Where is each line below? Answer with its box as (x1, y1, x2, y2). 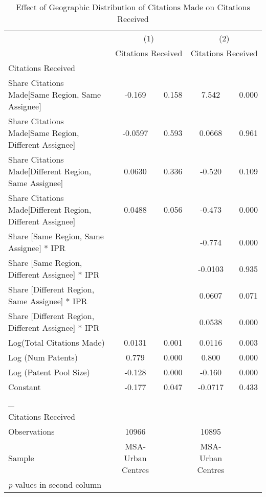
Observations (8, 425, 55, 437)
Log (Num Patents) (8, 351, 78, 363)
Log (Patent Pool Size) (8, 366, 90, 378)
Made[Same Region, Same (8, 88, 101, 100)
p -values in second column (8, 479, 102, 490)
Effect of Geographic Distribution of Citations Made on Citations (16, 1, 250, 13)
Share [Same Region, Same (8, 230, 104, 242)
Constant (8, 381, 41, 393)
